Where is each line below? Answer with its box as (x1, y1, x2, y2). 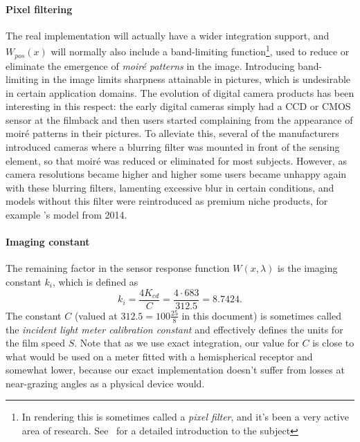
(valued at (74, 308, 118, 322)
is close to (312, 335, 354, 350)
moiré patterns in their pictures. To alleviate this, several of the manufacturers (6, 126, 339, 140)
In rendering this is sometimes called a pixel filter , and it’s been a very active (21, 409, 349, 424)
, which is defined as (52, 275, 138, 289)
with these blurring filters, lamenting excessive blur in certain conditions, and (6, 180, 334, 194)
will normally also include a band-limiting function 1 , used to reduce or (51, 42, 350, 59)
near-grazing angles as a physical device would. (6, 376, 205, 390)
